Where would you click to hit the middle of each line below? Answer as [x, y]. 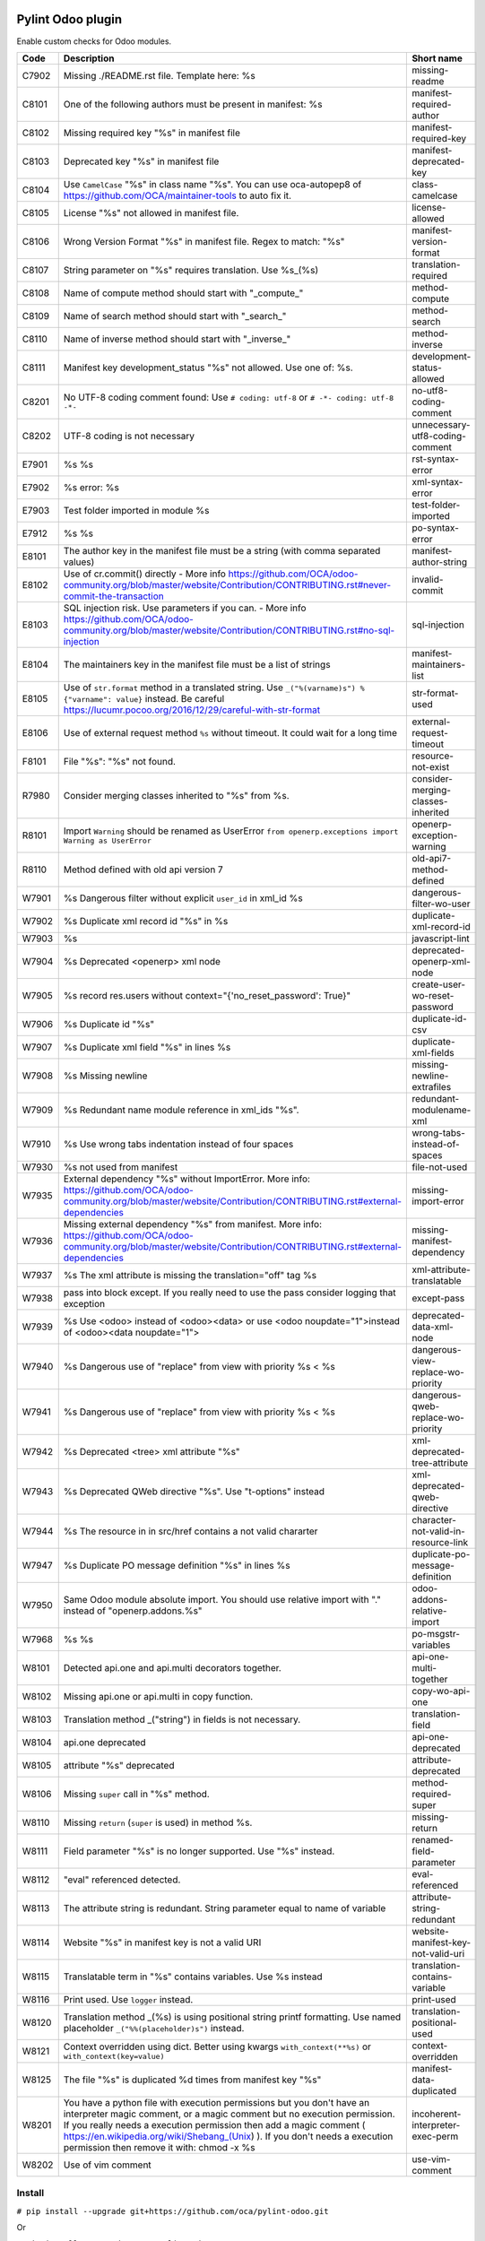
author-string [440, 562]
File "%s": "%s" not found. [120, 761]
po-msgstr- [436, 1633]
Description [89, 58]
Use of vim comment [107, 2165]
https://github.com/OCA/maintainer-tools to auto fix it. [177, 195]
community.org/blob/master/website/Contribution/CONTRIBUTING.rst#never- [227, 584]
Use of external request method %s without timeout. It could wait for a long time [230, 732]
